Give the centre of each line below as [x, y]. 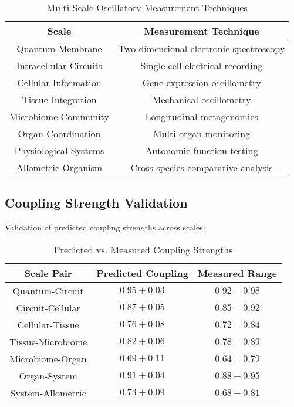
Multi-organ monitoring [202, 133]
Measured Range [237, 273]
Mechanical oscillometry [202, 99]
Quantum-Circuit [48, 290]
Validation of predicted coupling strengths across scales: [105, 227]
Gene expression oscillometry [202, 82]
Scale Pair [48, 273]
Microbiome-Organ [48, 358]
